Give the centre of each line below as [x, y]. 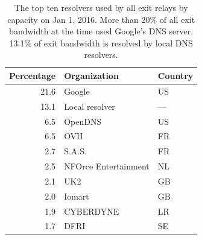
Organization [91, 75]
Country [175, 75]
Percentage [33, 75]
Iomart [77, 196]
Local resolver [90, 106]
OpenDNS [83, 121]
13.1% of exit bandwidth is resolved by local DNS [101, 43]
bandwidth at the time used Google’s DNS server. [101, 31]
